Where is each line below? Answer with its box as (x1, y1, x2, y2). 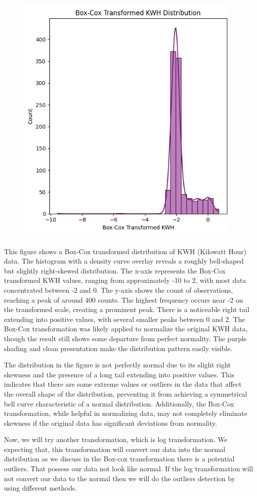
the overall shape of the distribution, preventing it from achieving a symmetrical (4, 388, 247, 399)
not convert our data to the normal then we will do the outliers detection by (4, 473, 235, 483)
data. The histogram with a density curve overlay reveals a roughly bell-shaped (4, 256, 244, 266)
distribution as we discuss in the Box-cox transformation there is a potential (4, 453, 235, 464)
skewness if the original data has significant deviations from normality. (4, 417, 217, 428)
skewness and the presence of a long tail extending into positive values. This (4, 369, 235, 379)
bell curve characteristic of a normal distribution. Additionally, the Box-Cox (4, 398, 234, 408)
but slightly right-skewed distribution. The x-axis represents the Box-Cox (4, 265, 226, 275)
